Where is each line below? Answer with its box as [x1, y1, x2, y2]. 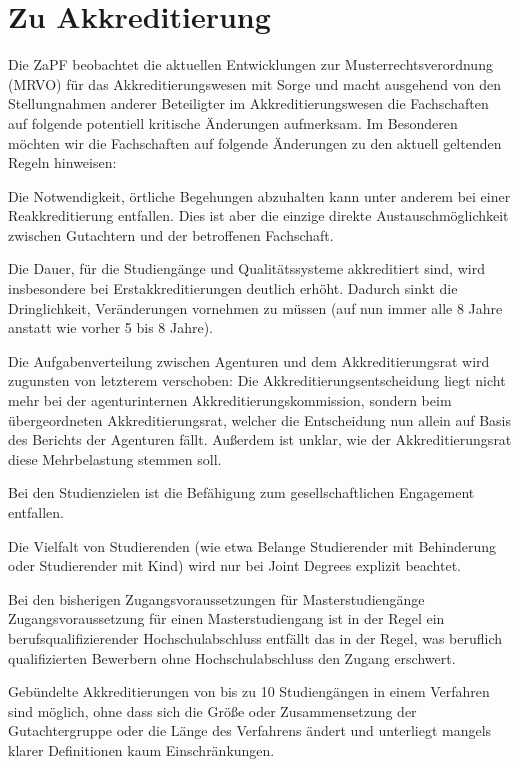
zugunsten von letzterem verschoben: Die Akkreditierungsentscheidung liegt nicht [8, 370, 506, 391]
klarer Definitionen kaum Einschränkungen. [8, 739, 275, 760]
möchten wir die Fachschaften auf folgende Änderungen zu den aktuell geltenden [8, 132, 502, 153]
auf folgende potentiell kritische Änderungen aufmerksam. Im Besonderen [8, 112, 458, 133]
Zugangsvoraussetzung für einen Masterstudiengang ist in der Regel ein [8, 608, 445, 629]
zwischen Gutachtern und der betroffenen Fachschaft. [8, 224, 334, 245]
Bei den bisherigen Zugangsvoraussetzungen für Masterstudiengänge [8, 588, 425, 609]
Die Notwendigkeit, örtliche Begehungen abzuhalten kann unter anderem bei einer [8, 185, 511, 206]
